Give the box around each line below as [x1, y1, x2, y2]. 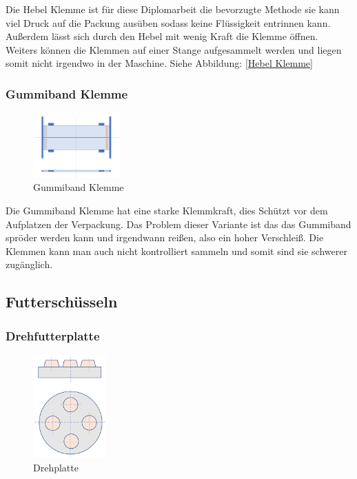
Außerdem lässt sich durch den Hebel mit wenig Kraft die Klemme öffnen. [6, 29, 318, 43]
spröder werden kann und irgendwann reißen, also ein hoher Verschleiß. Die [6, 230, 324, 245]
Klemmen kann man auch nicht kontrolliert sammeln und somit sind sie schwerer [6, 243, 347, 258]
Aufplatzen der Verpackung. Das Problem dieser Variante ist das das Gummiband [6, 216, 351, 231]
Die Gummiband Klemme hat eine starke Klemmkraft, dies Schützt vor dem [6, 203, 328, 218]
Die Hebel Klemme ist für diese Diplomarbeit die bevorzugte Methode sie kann [6, 2, 340, 16]
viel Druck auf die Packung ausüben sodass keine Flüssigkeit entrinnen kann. [6, 15, 331, 30]
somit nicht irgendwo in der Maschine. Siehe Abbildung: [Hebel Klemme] [6, 56, 313, 70]
